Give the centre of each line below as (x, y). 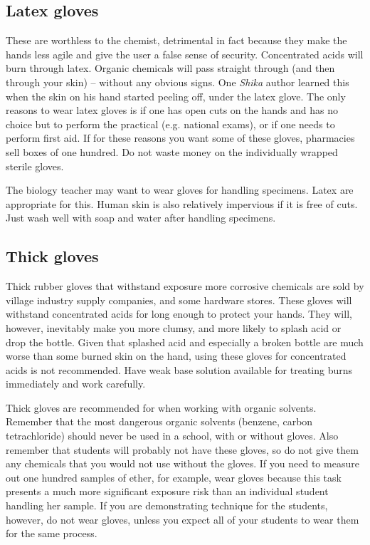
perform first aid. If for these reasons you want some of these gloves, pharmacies (180, 138)
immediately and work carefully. (76, 384)
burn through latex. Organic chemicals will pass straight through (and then (170, 68)
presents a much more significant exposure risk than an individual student (167, 491)
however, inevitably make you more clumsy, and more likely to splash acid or (174, 327)
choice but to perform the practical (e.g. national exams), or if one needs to (170, 124)
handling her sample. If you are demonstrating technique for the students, (167, 505)
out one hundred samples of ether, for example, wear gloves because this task (174, 477)
